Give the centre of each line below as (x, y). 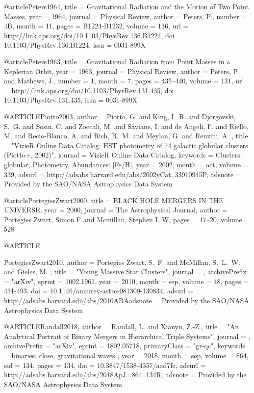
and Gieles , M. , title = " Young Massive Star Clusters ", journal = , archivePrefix (125, 272)
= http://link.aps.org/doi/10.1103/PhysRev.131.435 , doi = (93, 90)
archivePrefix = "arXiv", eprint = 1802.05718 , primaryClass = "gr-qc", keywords (125, 346)
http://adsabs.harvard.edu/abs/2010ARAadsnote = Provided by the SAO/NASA (127, 301)
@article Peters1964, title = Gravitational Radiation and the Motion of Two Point (127, 6)
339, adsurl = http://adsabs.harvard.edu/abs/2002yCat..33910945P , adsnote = (123, 174)
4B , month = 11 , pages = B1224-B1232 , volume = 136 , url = (96, 26)
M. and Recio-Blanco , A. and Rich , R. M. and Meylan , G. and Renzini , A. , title (126, 136)
